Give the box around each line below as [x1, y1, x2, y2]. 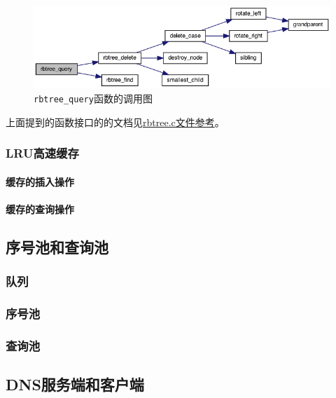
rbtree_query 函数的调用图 [34, 90, 153, 105]
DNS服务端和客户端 [6, 373, 144, 395]
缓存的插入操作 [6, 174, 74, 188]
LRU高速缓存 [6, 144, 79, 162]
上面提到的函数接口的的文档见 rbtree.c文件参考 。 [6, 114, 225, 129]
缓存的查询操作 [6, 201, 74, 216]
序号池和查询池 [6, 235, 108, 257]
